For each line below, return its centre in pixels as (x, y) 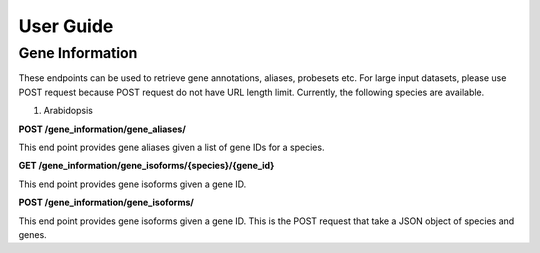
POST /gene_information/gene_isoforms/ (106, 202)
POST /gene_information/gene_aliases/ (102, 129)
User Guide (66, 26)
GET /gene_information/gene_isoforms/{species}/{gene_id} (146, 166)
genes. (32, 234)
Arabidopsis (68, 111)
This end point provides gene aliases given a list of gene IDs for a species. (171, 147)
